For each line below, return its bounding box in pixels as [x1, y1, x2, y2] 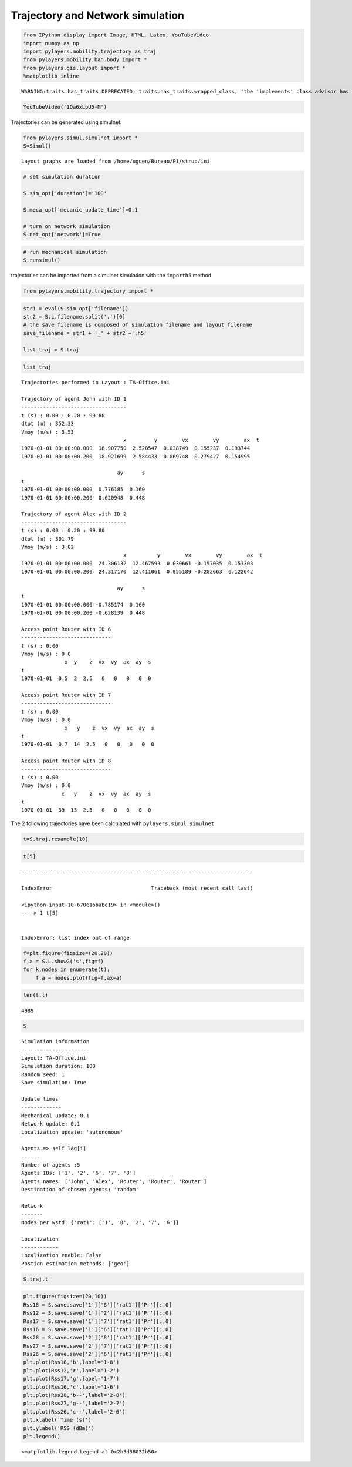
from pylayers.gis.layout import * [23, 65, 126, 71]
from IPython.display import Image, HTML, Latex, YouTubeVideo [23, 32, 209, 38]
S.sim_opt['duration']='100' [23, 190, 107, 197]
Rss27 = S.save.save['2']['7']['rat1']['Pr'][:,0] [23, 1342, 172, 1349]
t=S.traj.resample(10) [23, 835, 89, 842]
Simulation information [21, 1038, 90, 1045]
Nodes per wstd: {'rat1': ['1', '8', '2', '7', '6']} [21, 1219, 179, 1225]
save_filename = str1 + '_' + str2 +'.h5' [23, 330, 147, 336]
